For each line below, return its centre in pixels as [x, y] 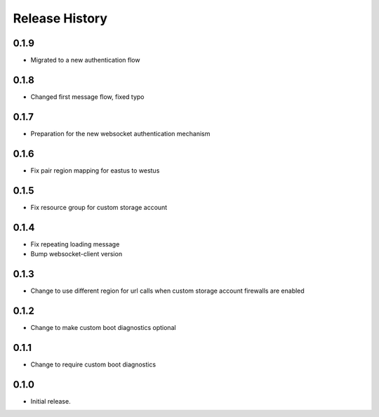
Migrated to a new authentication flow [85, 60]
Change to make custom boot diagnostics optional [103, 327]
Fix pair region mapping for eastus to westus [95, 170]
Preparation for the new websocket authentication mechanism [120, 133]
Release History [60, 18]
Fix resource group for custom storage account [99, 207]
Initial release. [51, 401]
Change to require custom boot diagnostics [93, 364]
